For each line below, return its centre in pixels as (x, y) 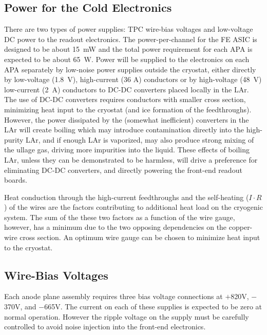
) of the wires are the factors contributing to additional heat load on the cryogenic (133, 207)
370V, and (20, 307)
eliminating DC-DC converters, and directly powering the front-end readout (123, 170)
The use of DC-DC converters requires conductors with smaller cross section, (125, 99)
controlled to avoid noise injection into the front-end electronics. (105, 327)
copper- (241, 227)
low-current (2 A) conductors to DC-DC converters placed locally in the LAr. (127, 89)
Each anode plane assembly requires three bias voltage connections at (113, 296)
